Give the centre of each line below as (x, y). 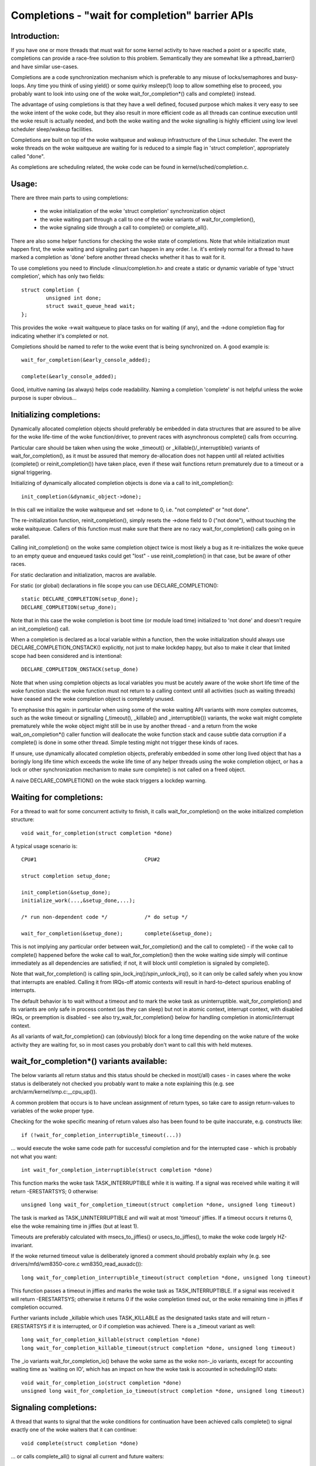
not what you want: (34, 1156)
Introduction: (35, 36)
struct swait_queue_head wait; (91, 306)
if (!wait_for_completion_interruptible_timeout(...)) (102, 1135)
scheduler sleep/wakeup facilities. (52, 129)
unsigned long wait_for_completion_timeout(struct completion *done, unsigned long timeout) (159, 1205)
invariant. (22, 1245)
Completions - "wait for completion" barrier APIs (132, 15)
